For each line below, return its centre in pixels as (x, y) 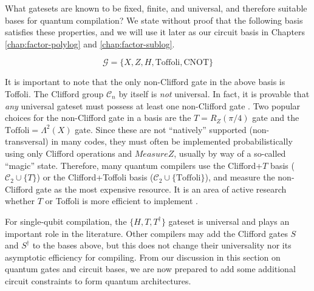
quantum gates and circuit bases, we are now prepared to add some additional (150, 269)
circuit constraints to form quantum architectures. (98, 280)
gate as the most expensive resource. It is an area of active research (161, 189)
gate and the (276, 118)
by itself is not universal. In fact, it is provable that (214, 93)
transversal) (27, 141)
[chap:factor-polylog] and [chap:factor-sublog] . (90, 43)
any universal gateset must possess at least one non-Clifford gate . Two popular (153, 105)
